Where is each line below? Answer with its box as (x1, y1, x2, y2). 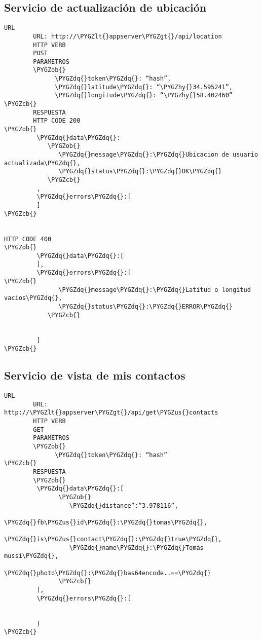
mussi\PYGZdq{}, (4, 552, 59, 560)
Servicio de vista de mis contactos (4, 367, 185, 383)
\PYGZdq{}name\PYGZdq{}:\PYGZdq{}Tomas (69, 544, 204, 551)
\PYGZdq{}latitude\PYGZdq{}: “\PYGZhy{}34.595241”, (55, 83, 233, 91)
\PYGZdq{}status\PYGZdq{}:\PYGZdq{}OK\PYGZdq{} (58, 168, 222, 175)
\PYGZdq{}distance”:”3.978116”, (69, 502, 178, 509)
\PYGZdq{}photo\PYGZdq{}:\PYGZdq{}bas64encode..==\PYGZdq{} (4, 569, 211, 577)
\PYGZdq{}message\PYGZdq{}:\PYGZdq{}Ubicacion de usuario (58, 151, 258, 159)
